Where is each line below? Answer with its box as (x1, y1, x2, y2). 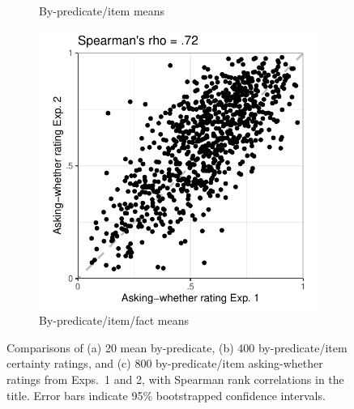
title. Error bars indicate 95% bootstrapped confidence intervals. (6, 386, 326, 403)
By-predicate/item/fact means (39, 312, 190, 329)
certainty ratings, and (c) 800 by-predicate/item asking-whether (6, 355, 323, 372)
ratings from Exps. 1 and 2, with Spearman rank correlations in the (6, 370, 344, 387)
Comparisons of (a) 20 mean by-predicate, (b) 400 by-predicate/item (6, 339, 348, 356)
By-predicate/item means (39, 2, 165, 19)
